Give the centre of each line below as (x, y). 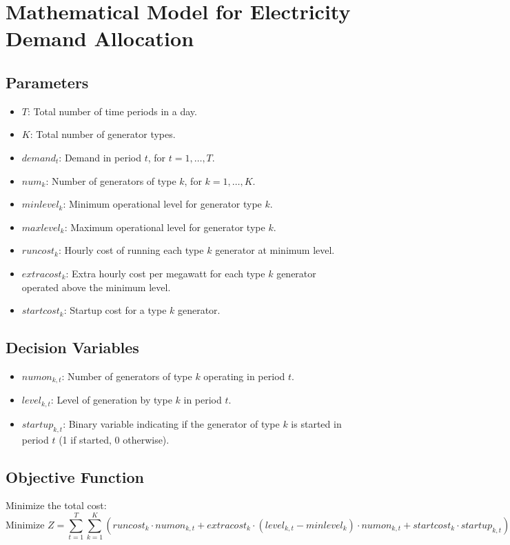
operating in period (244, 376)
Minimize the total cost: (56, 505)
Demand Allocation (100, 38)
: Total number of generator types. (103, 134)
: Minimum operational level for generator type (162, 204)
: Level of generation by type (111, 400)
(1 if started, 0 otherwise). (114, 439)
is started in (316, 423)
